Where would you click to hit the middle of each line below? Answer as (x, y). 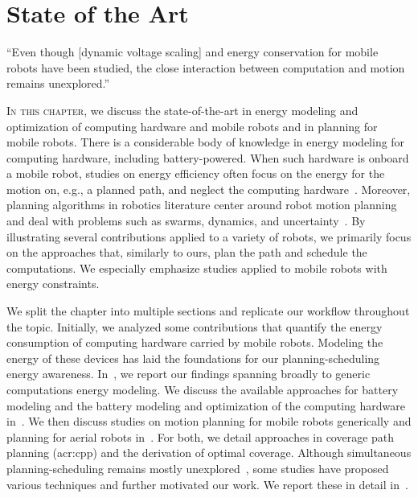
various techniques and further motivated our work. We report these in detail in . (207, 484)
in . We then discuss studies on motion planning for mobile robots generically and (209, 421)
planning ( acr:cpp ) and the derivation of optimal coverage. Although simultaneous (209, 453)
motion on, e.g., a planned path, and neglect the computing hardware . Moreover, (209, 189)
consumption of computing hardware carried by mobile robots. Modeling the (195, 342)
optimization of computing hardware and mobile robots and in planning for (192, 126)
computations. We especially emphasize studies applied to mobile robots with (197, 268)
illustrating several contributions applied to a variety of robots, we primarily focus (209, 236)
